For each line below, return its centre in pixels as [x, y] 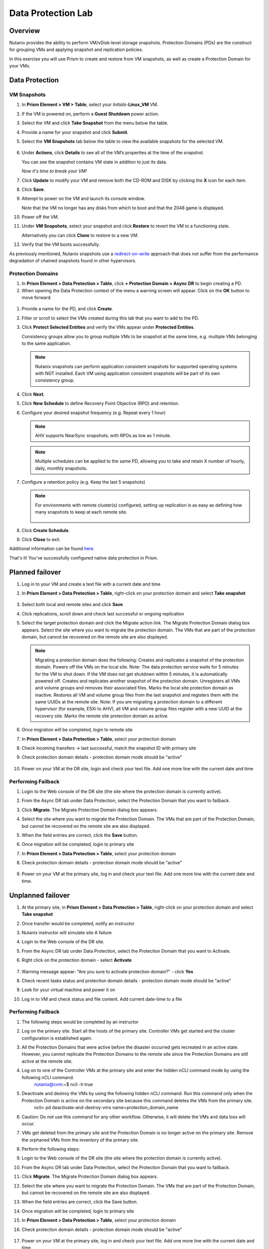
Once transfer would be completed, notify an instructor [78, 923]
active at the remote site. [47, 1061]
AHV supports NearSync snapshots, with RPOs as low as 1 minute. [103, 436]
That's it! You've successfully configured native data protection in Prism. [84, 558]
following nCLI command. [48, 1077]
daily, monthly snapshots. [61, 468]
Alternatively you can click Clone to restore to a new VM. [80, 235]
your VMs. [20, 66]
